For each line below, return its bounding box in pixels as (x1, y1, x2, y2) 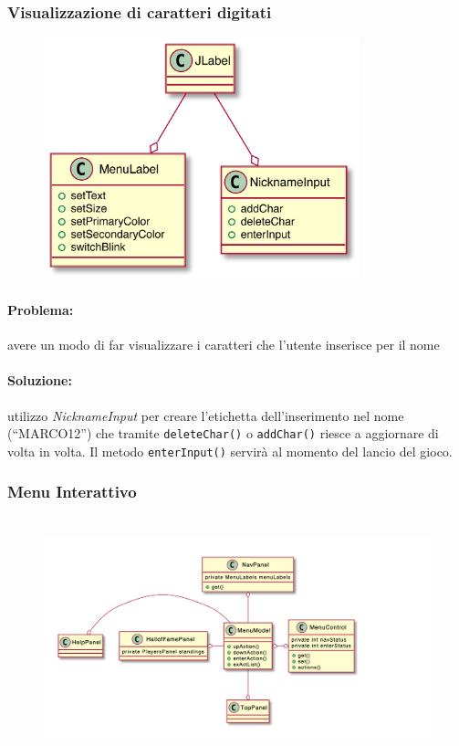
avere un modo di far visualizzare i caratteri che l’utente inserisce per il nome (7, 335, 440, 354)
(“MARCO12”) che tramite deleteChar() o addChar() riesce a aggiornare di (7, 424, 439, 443)
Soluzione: (7, 371, 72, 390)
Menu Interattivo (7, 480, 137, 503)
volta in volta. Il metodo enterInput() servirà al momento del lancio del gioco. (7, 441, 453, 460)
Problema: (7, 299, 74, 319)
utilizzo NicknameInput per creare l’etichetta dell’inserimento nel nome (7, 405, 404, 425)
